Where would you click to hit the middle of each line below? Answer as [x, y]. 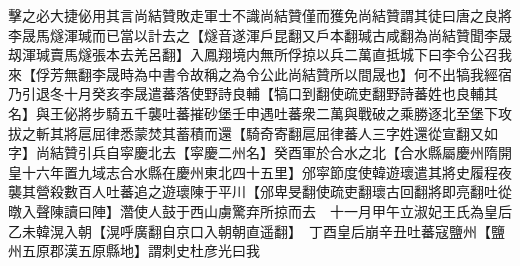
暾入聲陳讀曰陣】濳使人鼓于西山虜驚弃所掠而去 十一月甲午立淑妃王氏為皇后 [260, 210]
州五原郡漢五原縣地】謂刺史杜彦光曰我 [134, 250]
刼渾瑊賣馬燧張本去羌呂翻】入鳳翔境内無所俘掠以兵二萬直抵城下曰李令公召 [253, 54]
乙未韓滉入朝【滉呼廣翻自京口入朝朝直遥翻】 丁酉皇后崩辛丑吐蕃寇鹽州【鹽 [256, 230]
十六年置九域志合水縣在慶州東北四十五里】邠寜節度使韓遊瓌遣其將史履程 [259, 171]
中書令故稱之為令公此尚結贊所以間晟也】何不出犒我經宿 [329, 73]
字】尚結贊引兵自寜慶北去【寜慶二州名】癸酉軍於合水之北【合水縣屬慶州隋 [253, 152]
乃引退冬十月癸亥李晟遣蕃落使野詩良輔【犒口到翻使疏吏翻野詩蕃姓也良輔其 [253, 93]
